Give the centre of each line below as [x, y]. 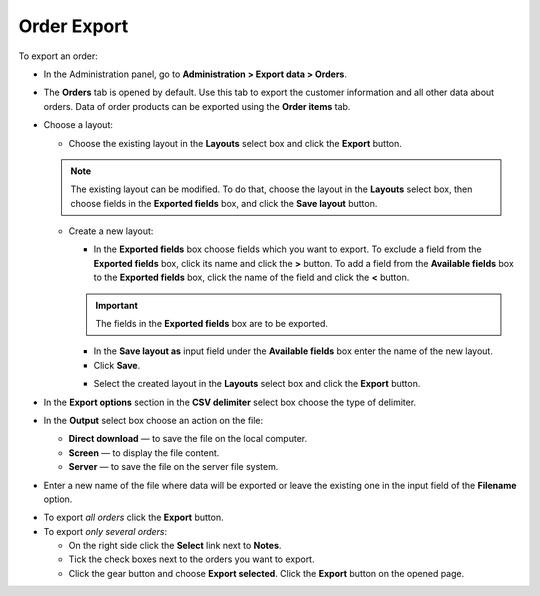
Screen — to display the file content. [144, 452]
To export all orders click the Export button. [133, 517]
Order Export [73, 26]
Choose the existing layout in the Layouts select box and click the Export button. [235, 143]
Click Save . [117, 365]
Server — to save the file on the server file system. [173, 467]
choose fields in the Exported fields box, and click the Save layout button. [224, 203]
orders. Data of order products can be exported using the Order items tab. [197, 106]
